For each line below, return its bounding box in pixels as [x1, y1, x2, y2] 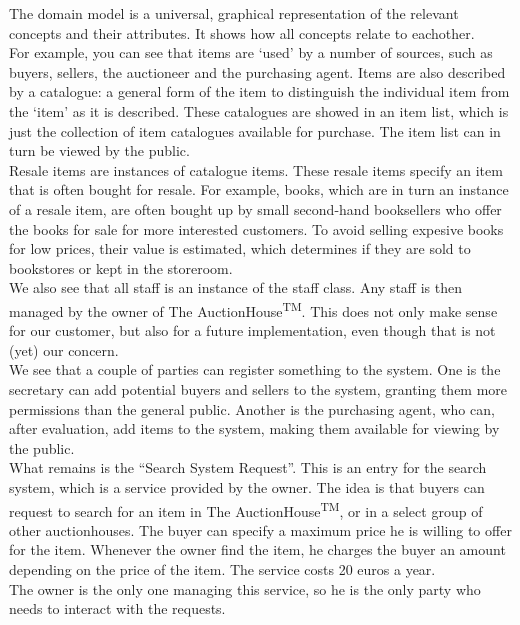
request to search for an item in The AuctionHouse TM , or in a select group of [9, 497, 483, 521]
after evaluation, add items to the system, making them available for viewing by [9, 418, 500, 439]
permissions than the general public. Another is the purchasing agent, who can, [9, 398, 495, 419]
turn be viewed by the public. [9, 140, 190, 161]
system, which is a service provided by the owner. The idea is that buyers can [9, 476, 485, 497]
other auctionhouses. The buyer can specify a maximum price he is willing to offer [9, 519, 512, 540]
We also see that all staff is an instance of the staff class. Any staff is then [9, 277, 462, 298]
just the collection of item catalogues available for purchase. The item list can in [9, 120, 501, 141]
